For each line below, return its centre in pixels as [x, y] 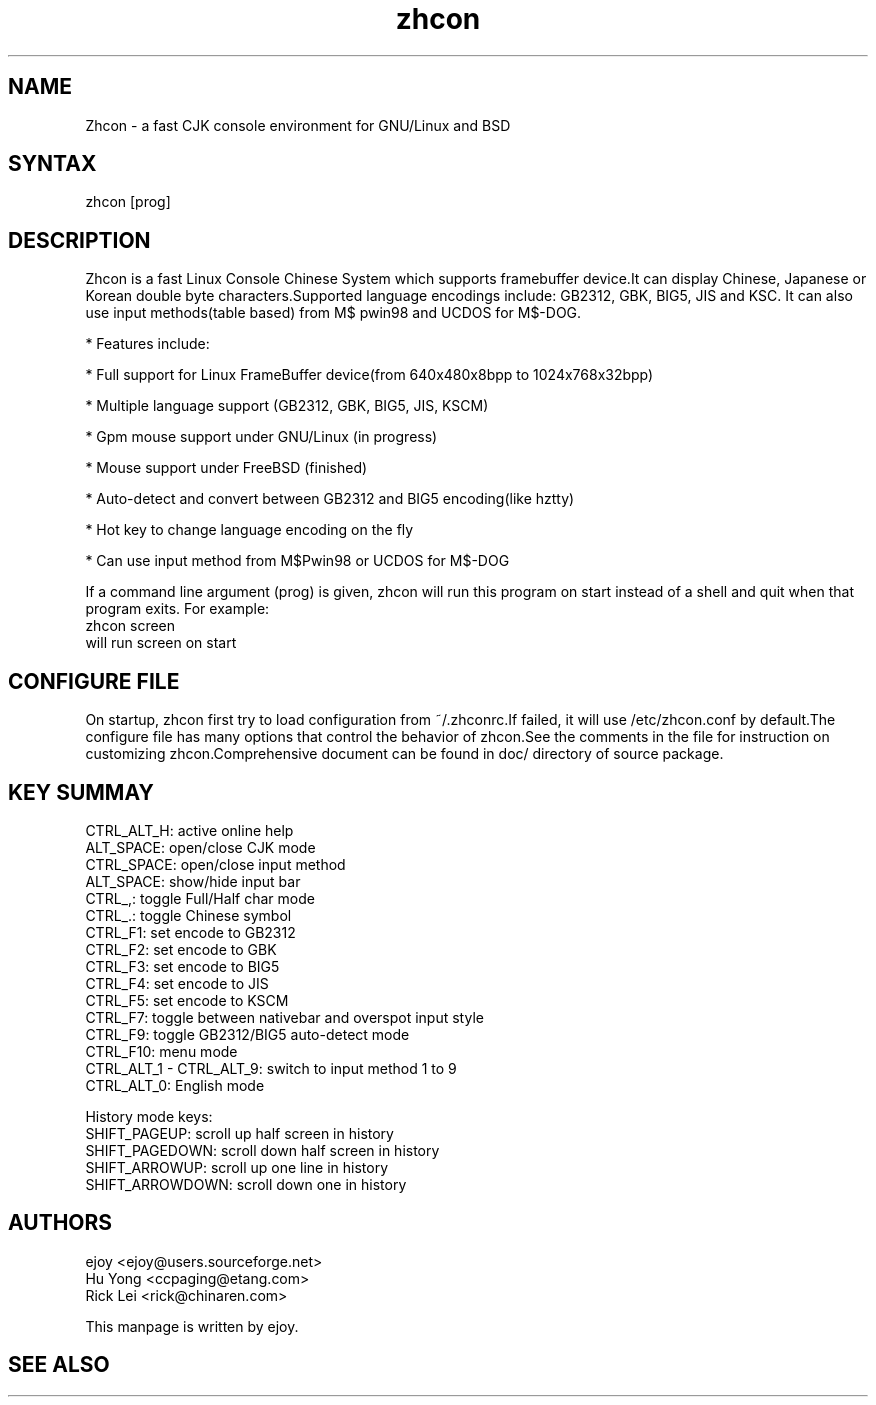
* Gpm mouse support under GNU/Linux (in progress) [261, 437]
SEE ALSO [59, 1365]
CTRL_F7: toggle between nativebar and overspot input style [284, 1017]
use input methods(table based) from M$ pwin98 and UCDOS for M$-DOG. [333, 313]
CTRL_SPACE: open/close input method [215, 864]
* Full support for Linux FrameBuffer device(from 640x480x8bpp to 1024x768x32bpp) [369, 375]
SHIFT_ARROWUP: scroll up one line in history [237, 1167]
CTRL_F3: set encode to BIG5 [182, 966]
